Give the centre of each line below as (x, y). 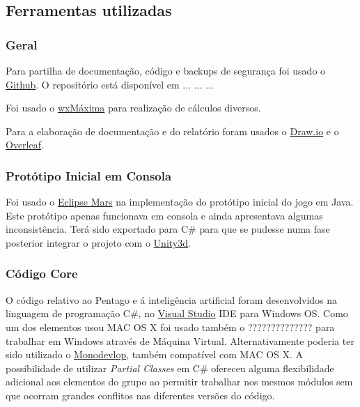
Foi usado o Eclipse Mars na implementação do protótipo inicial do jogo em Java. (180, 202)
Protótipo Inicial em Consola (89, 175)
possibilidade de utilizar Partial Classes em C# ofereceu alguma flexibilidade (170, 368)
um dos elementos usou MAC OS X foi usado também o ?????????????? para (170, 327)
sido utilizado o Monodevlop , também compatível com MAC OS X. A (155, 354)
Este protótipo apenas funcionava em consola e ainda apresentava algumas (164, 215)
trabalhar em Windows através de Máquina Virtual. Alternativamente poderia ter (180, 340)
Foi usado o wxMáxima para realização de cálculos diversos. (133, 108)
